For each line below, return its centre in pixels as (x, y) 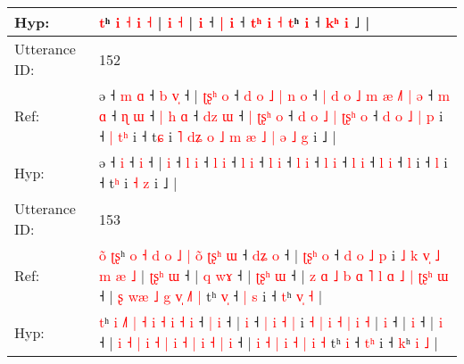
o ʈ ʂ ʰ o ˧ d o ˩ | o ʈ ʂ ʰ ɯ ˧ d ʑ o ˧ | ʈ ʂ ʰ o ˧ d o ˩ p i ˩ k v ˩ (269, 255)
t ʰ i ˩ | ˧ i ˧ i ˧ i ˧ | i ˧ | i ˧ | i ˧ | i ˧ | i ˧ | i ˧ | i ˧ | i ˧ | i (271, 322)
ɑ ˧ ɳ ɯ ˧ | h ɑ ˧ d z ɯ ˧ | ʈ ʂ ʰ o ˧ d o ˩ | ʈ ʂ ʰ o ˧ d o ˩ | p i (271, 116)
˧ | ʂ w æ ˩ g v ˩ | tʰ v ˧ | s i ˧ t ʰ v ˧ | (211, 296)
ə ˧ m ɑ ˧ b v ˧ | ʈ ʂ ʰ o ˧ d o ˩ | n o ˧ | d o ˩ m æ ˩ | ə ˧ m (274, 95)
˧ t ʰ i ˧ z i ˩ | (138, 182)
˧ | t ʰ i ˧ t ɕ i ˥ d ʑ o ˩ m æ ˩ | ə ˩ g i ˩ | (217, 136)
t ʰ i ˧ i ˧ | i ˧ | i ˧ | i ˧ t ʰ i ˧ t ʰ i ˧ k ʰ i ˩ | (234, 22)
